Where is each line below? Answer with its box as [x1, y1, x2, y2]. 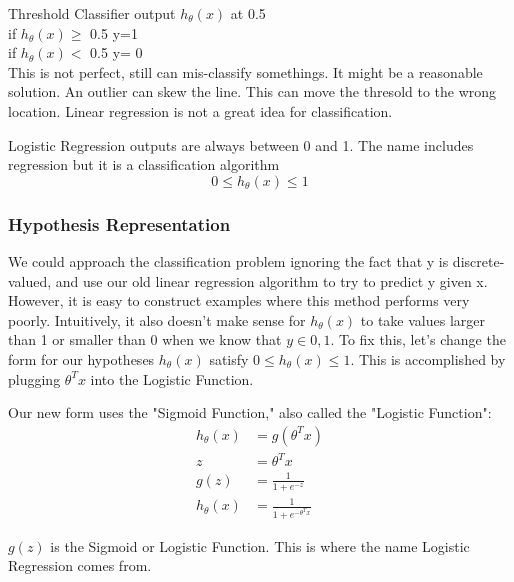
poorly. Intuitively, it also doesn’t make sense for [8, 309, 306, 330]
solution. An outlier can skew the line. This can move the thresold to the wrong [8, 81, 497, 102]
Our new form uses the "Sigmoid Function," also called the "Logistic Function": [8, 402, 492, 423]
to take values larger [360, 309, 485, 330]
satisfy [209, 348, 249, 369]
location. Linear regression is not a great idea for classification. [8, 100, 393, 121]
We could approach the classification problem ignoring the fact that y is [8, 250, 449, 271]
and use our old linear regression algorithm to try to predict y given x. [55, 270, 488, 291]
